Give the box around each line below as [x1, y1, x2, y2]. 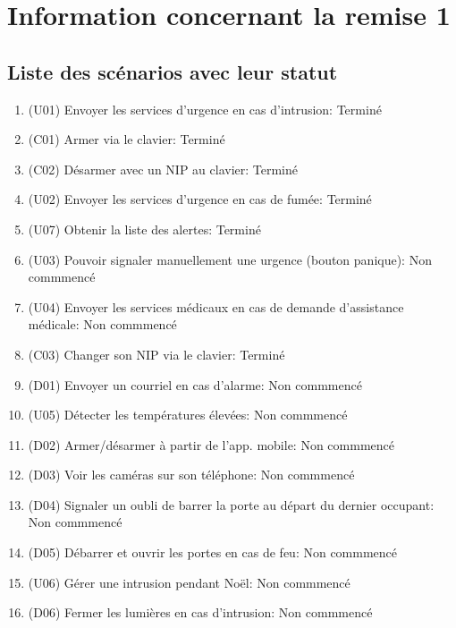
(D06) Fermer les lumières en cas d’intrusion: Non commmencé [28, 603, 373, 622]
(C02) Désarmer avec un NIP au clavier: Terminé [28, 159, 298, 178]
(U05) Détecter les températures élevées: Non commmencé [28, 405, 348, 424]
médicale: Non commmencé [28, 315, 177, 334]
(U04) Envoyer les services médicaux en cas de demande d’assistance [28, 297, 404, 316]
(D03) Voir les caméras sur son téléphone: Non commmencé [28, 465, 355, 484]
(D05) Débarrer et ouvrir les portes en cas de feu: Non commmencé [28, 543, 398, 562]
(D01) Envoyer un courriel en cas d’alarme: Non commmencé [28, 375, 362, 394]
